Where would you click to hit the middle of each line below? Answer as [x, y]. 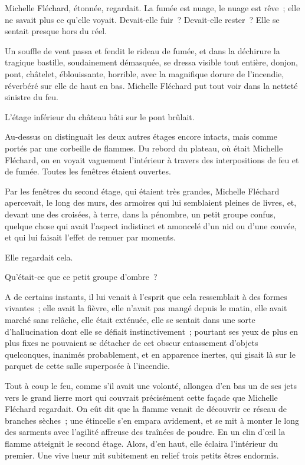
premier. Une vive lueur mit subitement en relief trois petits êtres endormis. [142, 455]
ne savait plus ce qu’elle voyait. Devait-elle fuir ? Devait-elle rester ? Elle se [142, 19]
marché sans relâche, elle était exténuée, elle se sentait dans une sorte [130, 320]
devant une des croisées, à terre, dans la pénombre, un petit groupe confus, [140, 214]
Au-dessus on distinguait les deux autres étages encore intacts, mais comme [141, 136]
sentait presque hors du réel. [56, 31]
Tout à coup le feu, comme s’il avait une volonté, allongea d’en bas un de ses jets [151, 386]
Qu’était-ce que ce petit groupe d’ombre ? [81, 277]
